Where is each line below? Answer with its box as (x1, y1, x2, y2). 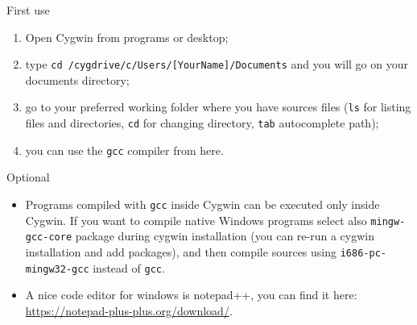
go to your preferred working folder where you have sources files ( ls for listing (25, 98, 411, 115)
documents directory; (25, 71, 130, 88)
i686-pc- (340, 247, 386, 259)
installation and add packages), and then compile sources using (25, 243, 337, 260)
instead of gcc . (93, 259, 165, 276)
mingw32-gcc (25, 263, 89, 275)
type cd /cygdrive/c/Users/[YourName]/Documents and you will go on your (25, 56, 408, 73)
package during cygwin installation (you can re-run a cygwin (75, 227, 374, 244)
